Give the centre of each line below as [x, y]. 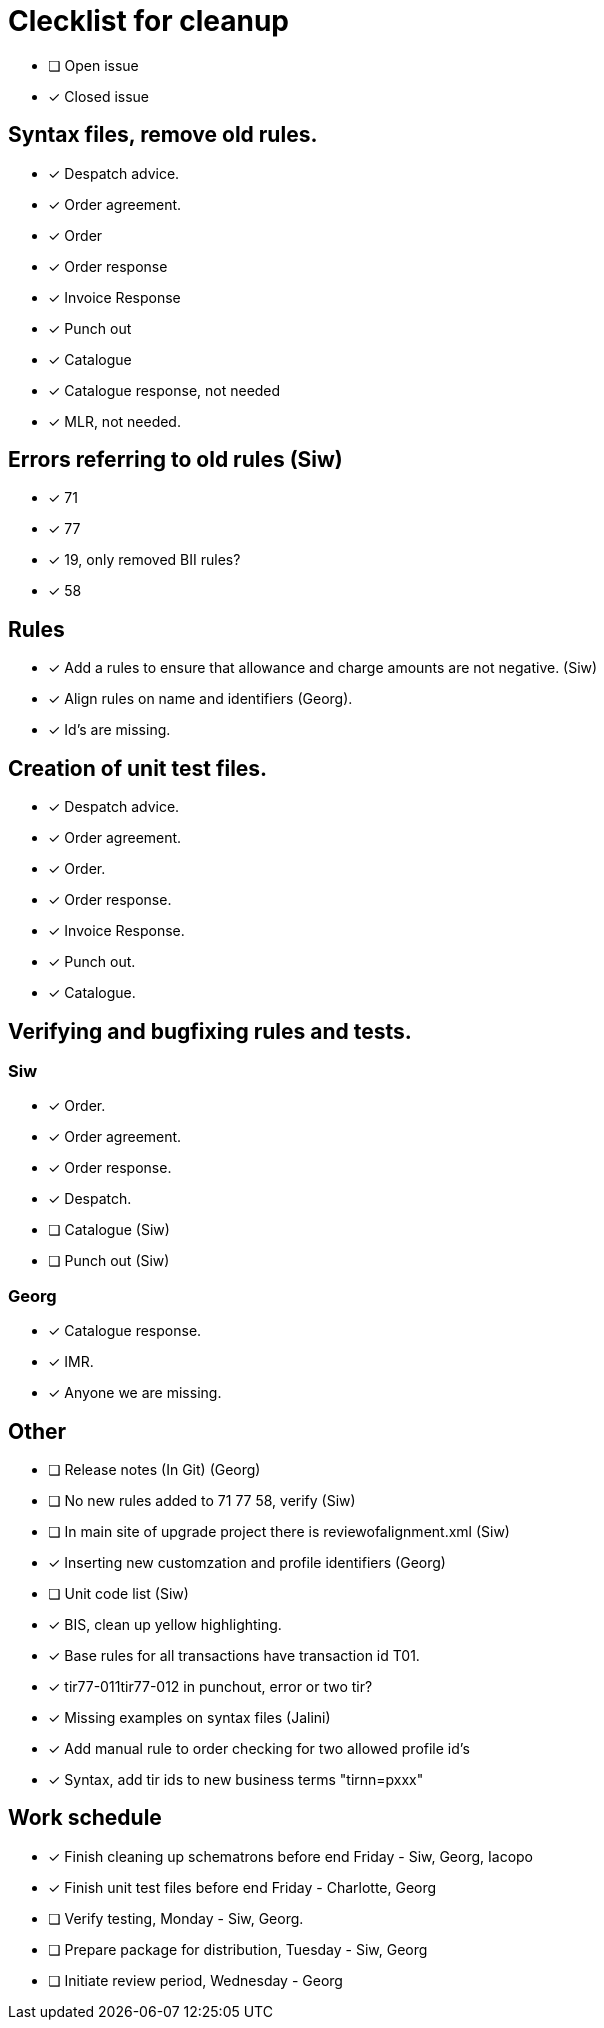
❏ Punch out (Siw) [109, 1261]
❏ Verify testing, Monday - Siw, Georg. [176, 1918]
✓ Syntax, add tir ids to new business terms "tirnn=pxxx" [236, 1779]
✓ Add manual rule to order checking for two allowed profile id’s [259, 1748]
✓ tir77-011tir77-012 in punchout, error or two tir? [210, 1686]
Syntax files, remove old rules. [163, 135]
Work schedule [85, 1818]
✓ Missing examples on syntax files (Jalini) [189, 1717]
